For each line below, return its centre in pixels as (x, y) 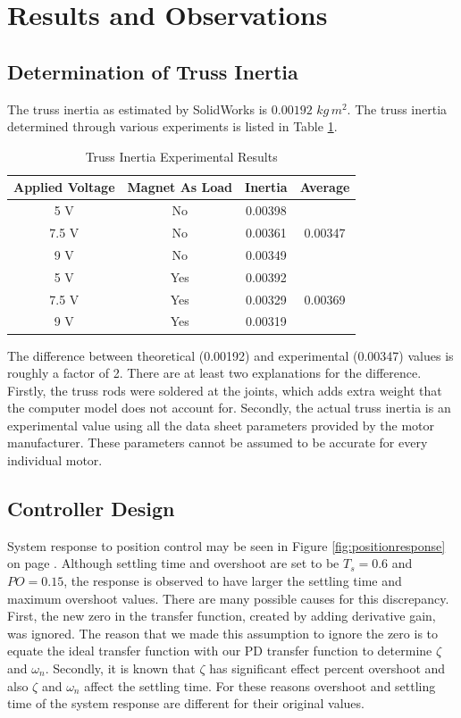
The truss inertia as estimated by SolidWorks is (138, 109)
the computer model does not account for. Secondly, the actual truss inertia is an (229, 408)
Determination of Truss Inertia (153, 71)
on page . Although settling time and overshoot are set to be (173, 563)
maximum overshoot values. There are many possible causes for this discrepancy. (228, 598)
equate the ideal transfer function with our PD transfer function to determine (220, 651)
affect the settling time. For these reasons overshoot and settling (260, 685)
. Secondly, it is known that (120, 668)
